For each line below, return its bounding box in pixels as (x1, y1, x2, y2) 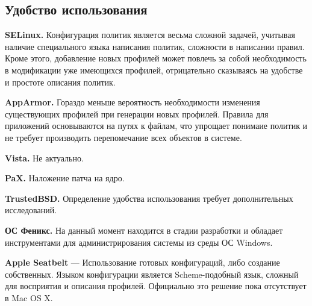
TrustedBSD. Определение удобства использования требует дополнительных (5, 192, 293, 204)
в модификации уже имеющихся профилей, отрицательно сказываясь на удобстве (5, 63, 303, 76)
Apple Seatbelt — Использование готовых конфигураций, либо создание (5, 256, 280, 269)
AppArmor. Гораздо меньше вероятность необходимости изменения (5, 96, 260, 108)
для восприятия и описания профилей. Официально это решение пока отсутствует (5, 279, 307, 292)
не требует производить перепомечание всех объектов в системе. (5, 131, 242, 143)
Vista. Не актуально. (5, 151, 84, 164)
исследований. (5, 204, 57, 216)
